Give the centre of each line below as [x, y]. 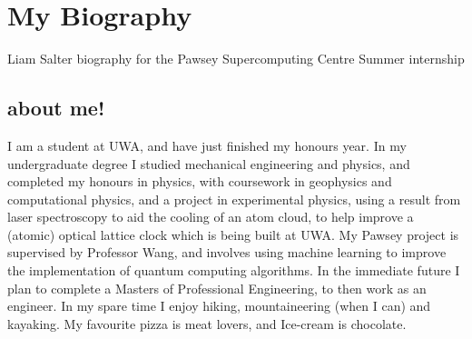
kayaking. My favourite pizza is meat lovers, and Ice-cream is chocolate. [207, 323]
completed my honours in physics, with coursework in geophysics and [200, 181]
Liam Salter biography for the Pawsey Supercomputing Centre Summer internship [236, 59]
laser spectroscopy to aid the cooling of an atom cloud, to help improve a [211, 217]
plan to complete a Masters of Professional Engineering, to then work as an [217, 288]
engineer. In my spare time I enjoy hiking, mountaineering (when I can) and [219, 306]
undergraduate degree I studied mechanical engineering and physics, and [209, 163]
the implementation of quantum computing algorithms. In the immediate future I [234, 270]
